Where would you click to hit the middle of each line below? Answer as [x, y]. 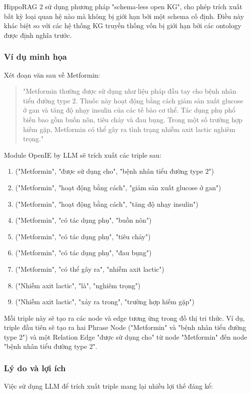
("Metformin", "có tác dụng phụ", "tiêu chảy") [83, 236]
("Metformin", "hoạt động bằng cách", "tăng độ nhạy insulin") [107, 204]
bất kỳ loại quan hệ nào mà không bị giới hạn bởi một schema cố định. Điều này [124, 16]
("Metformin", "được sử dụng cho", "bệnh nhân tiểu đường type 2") [115, 171]
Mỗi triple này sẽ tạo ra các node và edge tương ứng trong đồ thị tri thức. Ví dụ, [125, 318]
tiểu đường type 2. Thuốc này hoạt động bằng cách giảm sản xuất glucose [133, 100]
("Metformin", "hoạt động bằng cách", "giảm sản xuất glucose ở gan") [118, 187]
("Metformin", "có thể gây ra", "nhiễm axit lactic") [90, 269]
